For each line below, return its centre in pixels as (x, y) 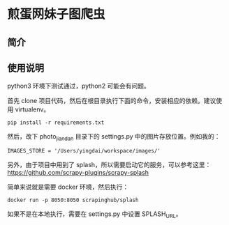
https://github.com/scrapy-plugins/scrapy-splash (78, 173)
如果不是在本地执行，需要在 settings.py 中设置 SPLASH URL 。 (95, 215)
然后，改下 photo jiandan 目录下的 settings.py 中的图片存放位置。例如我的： (114, 138)
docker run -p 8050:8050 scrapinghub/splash (73, 200)
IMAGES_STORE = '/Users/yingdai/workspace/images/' (84, 151)
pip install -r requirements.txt (56, 123)
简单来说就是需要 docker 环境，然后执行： (68, 187)
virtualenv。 (32, 109)
